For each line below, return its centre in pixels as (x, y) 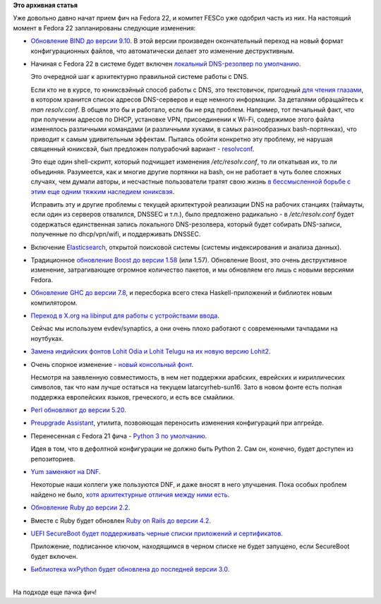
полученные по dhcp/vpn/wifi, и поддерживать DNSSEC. (116, 234)
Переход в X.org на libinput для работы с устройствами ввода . (125, 315)
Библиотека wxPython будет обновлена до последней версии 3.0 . (130, 569)
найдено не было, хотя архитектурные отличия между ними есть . (130, 495)
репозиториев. (53, 459)
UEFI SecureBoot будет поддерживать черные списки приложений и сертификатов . (157, 533)
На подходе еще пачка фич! (55, 592)
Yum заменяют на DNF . (66, 472)
